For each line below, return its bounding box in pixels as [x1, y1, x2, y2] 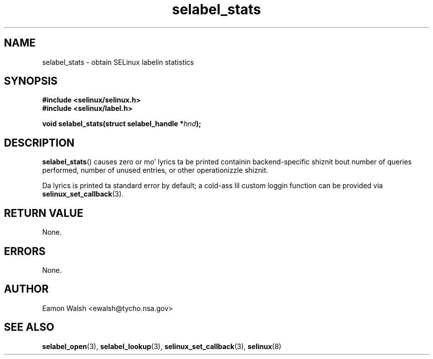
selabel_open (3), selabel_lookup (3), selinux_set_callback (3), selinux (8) [42, 342, 282, 351]
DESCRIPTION [4, 136, 75, 149]
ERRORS [4, 245, 46, 257]
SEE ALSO [4, 321, 54, 334]
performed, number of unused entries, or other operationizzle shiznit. [42, 166, 268, 175]
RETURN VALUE [4, 206, 84, 219]
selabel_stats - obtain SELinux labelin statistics [42, 57, 194, 66]
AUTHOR [4, 283, 49, 296]
